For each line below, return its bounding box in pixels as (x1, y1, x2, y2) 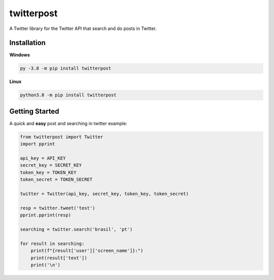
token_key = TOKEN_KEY (20, 169, 77, 175)
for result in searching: (20, 240, 85, 246)
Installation (9, 39, 46, 47)
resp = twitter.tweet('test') (20, 205, 95, 211)
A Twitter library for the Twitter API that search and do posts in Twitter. (9, 25, 157, 32)
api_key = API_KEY (20, 155, 66, 161)
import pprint (20, 141, 55, 147)
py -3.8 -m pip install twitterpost (20, 66, 112, 71)
